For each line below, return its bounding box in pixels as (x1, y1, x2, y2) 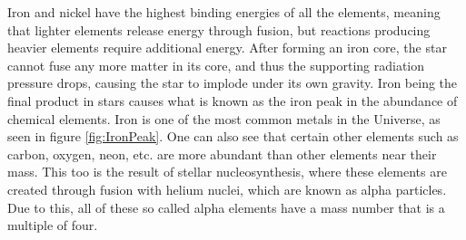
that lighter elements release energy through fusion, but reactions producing (7, 20, 431, 39)
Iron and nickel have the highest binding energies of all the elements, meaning (7, 3, 441, 21)
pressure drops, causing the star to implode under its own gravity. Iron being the (7, 73, 458, 92)
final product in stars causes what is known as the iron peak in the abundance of (7, 91, 458, 110)
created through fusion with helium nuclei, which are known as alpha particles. (7, 179, 447, 198)
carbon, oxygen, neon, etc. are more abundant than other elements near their (7, 144, 437, 163)
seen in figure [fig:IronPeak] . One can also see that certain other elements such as (7, 127, 459, 146)
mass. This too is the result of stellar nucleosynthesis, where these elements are (7, 162, 447, 181)
